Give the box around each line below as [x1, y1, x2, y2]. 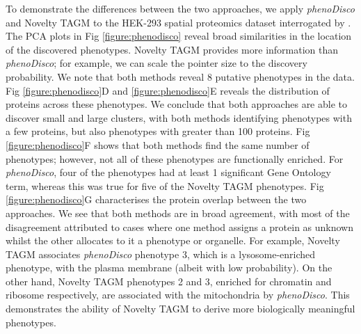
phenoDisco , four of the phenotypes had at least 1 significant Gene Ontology [6, 165, 331, 180]
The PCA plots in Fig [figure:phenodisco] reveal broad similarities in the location [6, 29, 352, 43]
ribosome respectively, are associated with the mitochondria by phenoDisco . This [6, 287, 350, 302]
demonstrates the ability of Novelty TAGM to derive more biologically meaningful [6, 301, 355, 316]
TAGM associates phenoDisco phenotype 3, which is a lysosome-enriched [6, 246, 316, 261]
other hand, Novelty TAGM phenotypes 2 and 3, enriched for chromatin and [6, 273, 332, 288]
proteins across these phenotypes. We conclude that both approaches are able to [6, 97, 347, 111]
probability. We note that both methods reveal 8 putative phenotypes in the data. [6, 69, 355, 83]
